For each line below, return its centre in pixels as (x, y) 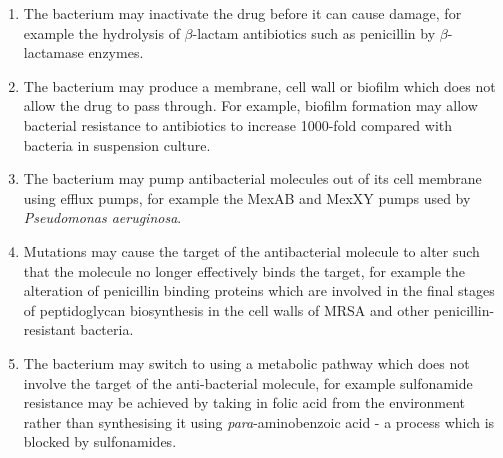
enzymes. (116, 52)
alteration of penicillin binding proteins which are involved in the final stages (259, 290)
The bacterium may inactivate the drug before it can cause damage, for (242, 13)
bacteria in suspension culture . (117, 144)
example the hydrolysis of (101, 32)
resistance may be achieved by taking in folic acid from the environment (244, 402)
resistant (49, 329)
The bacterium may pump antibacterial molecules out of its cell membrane (252, 178)
